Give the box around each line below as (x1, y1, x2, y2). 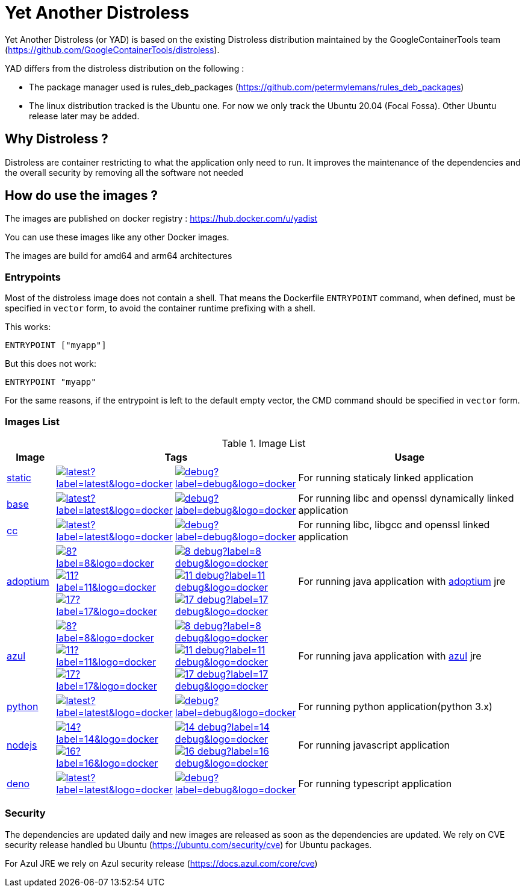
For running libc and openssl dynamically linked (298, 491, 514, 504)
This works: (5, 322, 51, 332)
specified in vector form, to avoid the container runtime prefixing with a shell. (5, 303, 315, 314)
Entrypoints (5, 270, 61, 283)
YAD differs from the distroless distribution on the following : (5, 63, 244, 73)
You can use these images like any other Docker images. (5, 232, 229, 243)
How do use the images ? (5, 188, 158, 204)
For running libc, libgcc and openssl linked (298, 518, 490, 531)
